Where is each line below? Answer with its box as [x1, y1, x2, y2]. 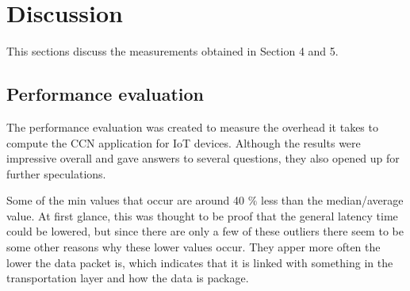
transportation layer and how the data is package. [6, 270, 249, 286]
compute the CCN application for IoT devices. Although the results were [6, 134, 361, 151]
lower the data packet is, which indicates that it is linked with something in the [6, 254, 393, 270]
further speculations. [6, 165, 106, 182]
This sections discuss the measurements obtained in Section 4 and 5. [6, 43, 339, 59]
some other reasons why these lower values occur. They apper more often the [6, 239, 381, 255]
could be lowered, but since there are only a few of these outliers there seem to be [6, 223, 404, 239]
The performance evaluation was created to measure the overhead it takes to [6, 118, 378, 135]
